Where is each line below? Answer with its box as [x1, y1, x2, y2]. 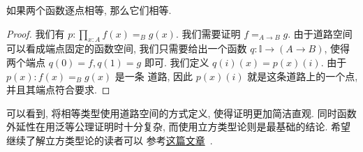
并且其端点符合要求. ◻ [6, 82, 110, 97]
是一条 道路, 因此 [114, 68, 193, 83]
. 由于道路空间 [288, 26, 353, 40]
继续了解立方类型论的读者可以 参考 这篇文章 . [6, 132, 213, 147]
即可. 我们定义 [144, 54, 209, 69]
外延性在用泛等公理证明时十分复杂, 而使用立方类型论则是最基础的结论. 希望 [6, 119, 351, 134]
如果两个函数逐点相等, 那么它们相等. [6, 3, 172, 17]
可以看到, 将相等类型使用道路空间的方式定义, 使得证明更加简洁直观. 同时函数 [6, 105, 357, 120]
